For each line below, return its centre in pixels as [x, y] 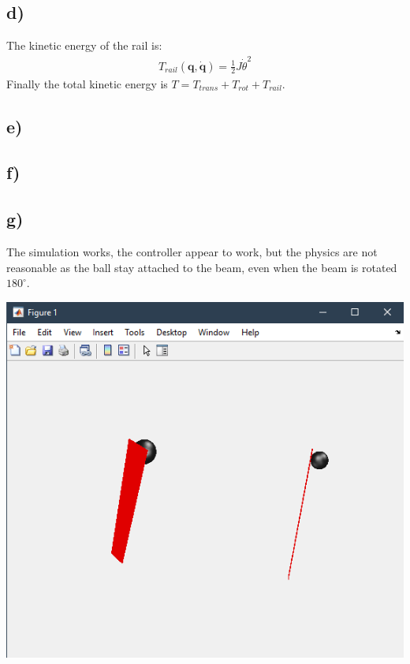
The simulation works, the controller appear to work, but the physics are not [192, 251]
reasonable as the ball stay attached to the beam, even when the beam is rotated [202, 267]
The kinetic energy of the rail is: [84, 45]
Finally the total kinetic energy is [87, 83]
